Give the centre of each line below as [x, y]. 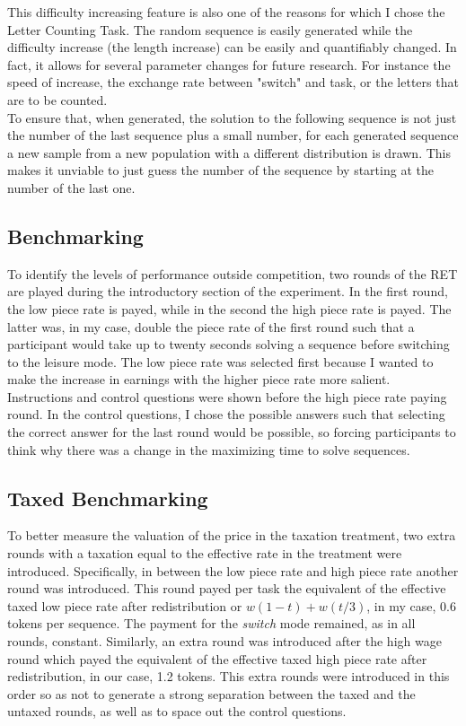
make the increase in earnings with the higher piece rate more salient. [199, 379]
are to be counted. [57, 99]
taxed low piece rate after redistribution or [125, 605]
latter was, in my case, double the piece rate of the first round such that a [211, 326]
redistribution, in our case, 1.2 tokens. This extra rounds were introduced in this [229, 676]
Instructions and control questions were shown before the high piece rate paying [227, 396]
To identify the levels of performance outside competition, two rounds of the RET [233, 273]
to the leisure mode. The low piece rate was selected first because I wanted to [220, 361]
